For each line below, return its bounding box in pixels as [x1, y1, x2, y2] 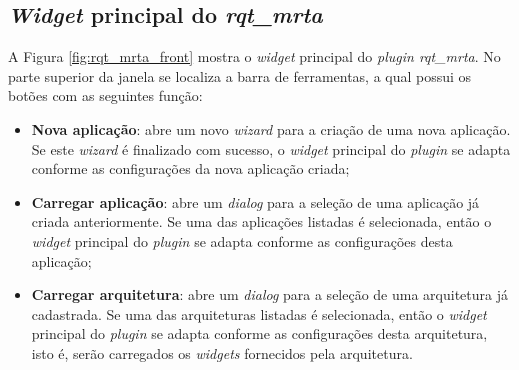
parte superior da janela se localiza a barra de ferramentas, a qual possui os [8, 65, 472, 86]
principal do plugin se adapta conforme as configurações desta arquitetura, [31, 323, 488, 344]
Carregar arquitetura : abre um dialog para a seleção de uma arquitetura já [31, 284, 508, 305]
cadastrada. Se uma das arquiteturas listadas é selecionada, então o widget [31, 303, 487, 324]
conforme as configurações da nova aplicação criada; [31, 158, 350, 179]
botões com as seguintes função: [8, 85, 203, 106]
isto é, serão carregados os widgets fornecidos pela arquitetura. [31, 342, 413, 363]
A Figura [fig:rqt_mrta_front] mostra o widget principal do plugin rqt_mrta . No [8, 46, 501, 67]
